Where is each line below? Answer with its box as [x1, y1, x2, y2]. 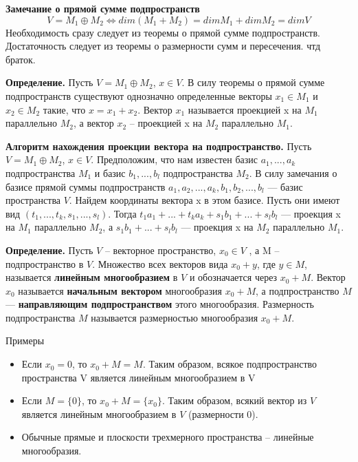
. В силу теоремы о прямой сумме [181, 75, 325, 90]
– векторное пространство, [104, 242, 216, 257]
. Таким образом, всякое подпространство [142, 357, 317, 371]
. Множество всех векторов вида [92, 256, 228, 271]
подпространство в [5, 256, 84, 271]
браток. [5, 52, 36, 66]
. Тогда [108, 206, 137, 220]
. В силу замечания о [249, 165, 337, 180]
